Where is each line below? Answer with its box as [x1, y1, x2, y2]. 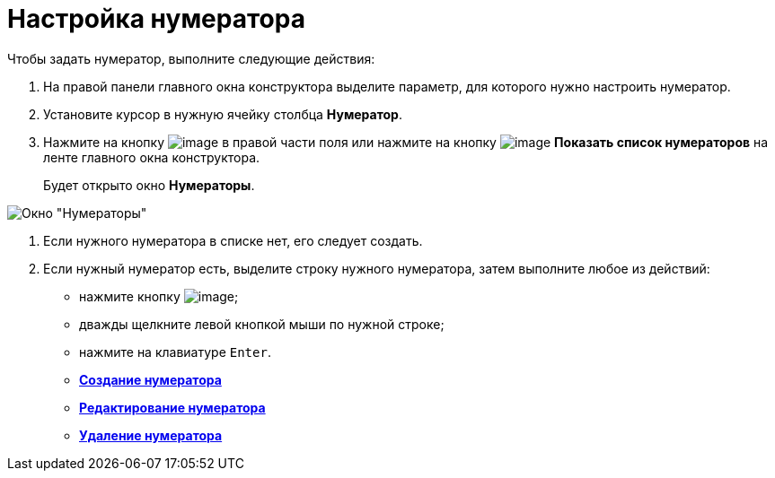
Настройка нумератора [7, 4, 305, 34]
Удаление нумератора [79, 427, 223, 443]
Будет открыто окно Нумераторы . [43, 177, 255, 193]
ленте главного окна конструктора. [43, 149, 260, 165]
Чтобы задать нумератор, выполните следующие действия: [7, 50, 375, 66]
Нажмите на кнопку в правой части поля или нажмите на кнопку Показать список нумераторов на [43, 134, 769, 150]
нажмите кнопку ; [79, 288, 239, 304]
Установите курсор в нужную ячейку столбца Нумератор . [43, 106, 402, 122]
